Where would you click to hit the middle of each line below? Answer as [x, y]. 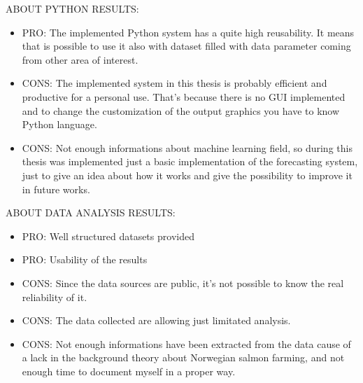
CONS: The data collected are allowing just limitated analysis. [156, 320]
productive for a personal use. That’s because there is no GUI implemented [184, 96]
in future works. [56, 189]
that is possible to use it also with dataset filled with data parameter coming [186, 46]
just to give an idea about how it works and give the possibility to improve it [187, 175]
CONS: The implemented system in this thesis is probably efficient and [175, 83]
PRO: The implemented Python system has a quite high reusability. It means [188, 32]
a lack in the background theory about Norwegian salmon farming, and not [183, 357]
